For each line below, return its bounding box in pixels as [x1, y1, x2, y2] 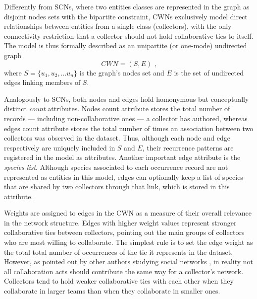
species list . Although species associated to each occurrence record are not [4, 161, 228, 172]
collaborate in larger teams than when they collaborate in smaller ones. [4, 286, 220, 296]
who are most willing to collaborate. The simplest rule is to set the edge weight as [4, 237, 253, 247]
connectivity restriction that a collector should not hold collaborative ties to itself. [4, 30, 254, 41]
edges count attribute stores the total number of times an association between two [4, 123, 254, 133]
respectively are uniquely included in [4, 142, 115, 152]
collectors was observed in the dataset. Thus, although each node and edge [4, 133, 230, 143]
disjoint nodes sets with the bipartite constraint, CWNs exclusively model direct [4, 11, 248, 21]
